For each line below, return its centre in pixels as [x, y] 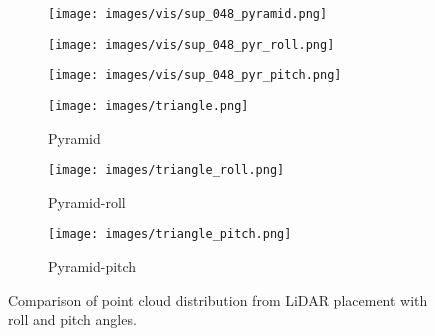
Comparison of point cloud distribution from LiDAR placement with [218, 299]
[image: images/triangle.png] [148, 105]
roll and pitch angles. [72, 319]
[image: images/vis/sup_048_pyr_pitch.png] [195, 75]
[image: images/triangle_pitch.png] [170, 234]
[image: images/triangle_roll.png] [166, 170]
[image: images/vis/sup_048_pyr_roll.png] [191, 44]
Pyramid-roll [87, 201]
